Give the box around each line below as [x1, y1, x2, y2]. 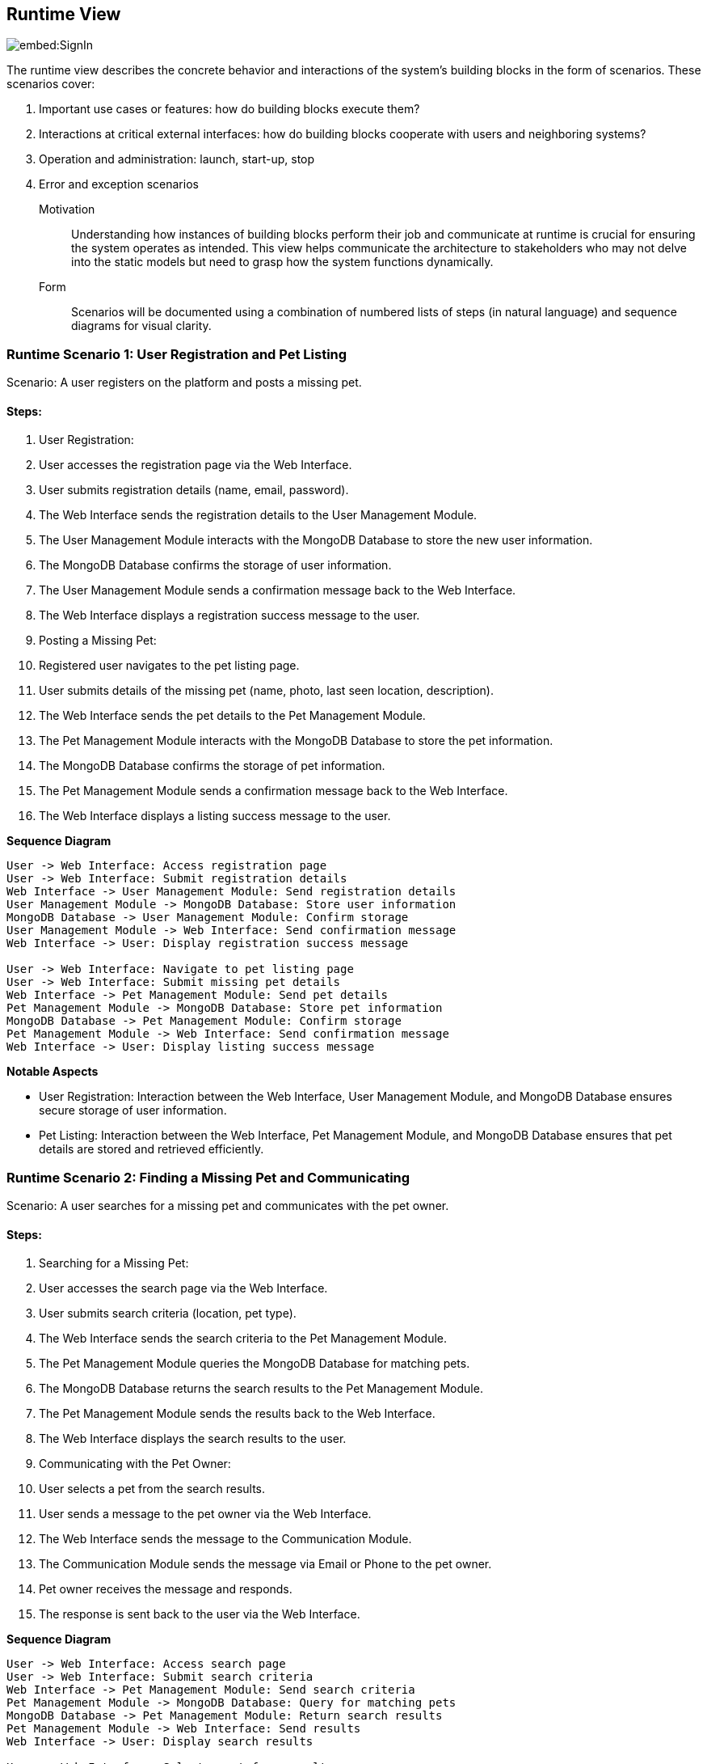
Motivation [39, 202, 95, 217]
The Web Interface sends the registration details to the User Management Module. [39, 508, 478, 522]
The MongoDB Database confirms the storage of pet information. [39, 759, 385, 773]
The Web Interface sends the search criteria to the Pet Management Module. [39, 1331, 448, 1346]
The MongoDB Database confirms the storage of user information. [39, 558, 392, 573]
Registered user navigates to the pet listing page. [39, 658, 300, 673]
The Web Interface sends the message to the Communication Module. [39, 1532, 412, 1546]
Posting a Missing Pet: [39, 633, 157, 648]
